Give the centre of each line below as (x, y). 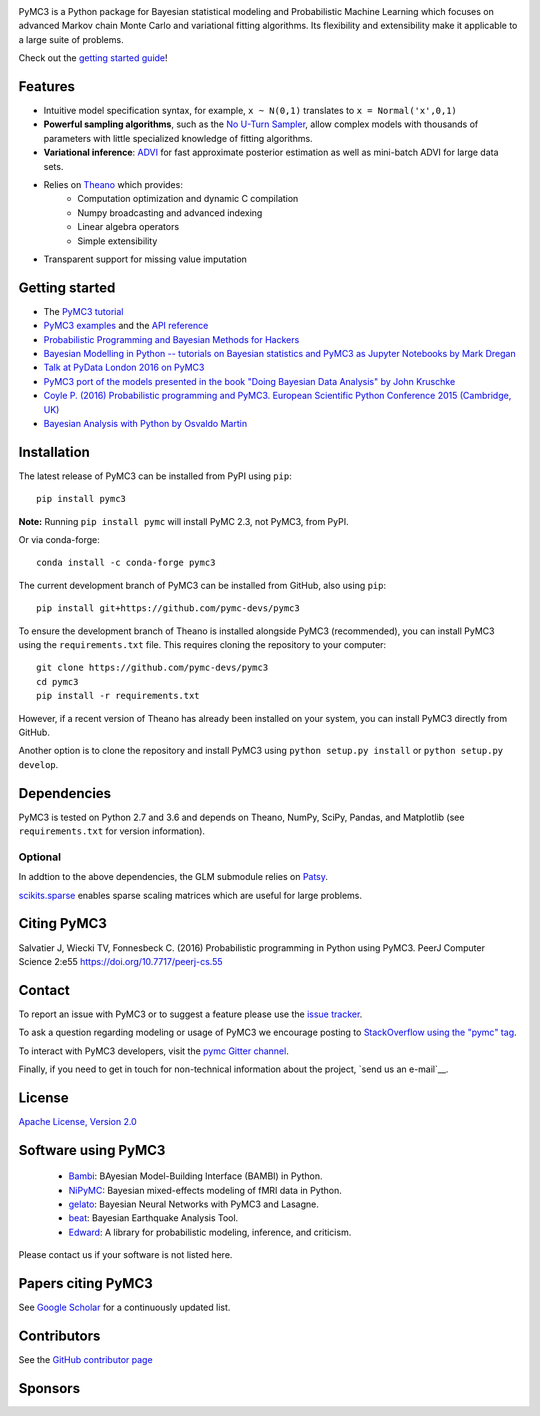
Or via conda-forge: (59, 540)
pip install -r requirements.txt (118, 696)
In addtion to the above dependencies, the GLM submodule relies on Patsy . (173, 877)
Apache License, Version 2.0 (77, 1121)
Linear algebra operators (128, 227)
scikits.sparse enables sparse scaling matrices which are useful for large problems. (190, 895)
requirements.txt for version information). (111, 831)
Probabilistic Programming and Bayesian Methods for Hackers (171, 339)
